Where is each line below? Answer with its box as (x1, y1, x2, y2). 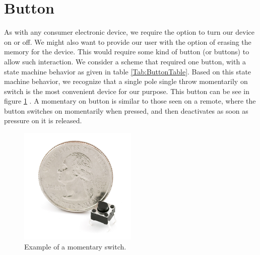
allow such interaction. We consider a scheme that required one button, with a (4, 56, 246, 66)
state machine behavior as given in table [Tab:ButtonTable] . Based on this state (4, 66, 251, 76)
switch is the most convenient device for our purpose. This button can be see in (4, 86, 250, 96)
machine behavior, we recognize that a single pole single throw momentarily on (4, 76, 248, 87)
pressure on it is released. (4, 115, 82, 126)
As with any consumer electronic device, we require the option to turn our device (4, 27, 254, 37)
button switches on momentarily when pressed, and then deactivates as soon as (4, 105, 248, 116)
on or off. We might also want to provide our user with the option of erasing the (4, 36, 251, 47)
